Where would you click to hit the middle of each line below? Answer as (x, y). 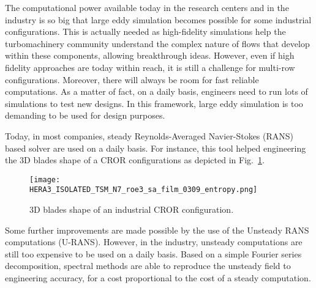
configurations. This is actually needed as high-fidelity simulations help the (145, 31)
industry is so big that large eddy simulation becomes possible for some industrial (158, 19)
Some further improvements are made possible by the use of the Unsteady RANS (157, 230)
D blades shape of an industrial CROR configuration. (134, 209)
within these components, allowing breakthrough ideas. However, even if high (150, 55)
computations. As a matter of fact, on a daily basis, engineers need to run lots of (156, 91)
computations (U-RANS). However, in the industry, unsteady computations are (154, 242)
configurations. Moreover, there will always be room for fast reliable (132, 79)
